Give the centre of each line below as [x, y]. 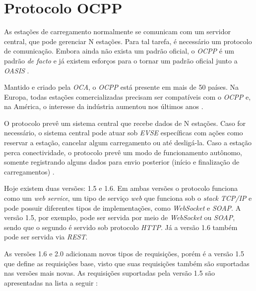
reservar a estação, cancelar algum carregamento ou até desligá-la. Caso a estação [128, 143]
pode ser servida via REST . [46, 237]
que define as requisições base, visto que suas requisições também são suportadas [127, 263]
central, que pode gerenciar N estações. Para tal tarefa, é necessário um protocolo [128, 41]
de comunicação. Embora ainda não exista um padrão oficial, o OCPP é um [119, 51]
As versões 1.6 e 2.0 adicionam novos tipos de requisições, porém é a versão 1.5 [124, 253]
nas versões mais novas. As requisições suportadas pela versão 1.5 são [109, 273]
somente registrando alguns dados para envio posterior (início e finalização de [122, 162]
